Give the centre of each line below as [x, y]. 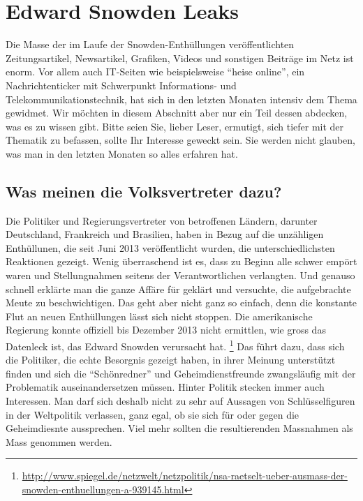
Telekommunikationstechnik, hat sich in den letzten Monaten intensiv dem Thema [181, 99]
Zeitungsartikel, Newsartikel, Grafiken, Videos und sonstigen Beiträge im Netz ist [180, 58]
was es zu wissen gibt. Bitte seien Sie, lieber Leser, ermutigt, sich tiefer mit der [175, 126]
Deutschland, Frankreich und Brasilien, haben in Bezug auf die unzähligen [165, 234]
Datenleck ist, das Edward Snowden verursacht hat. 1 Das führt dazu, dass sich [175, 345]
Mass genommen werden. [59, 441]
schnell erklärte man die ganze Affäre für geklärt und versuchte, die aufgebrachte [178, 289]
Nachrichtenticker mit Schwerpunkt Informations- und [121, 85]
